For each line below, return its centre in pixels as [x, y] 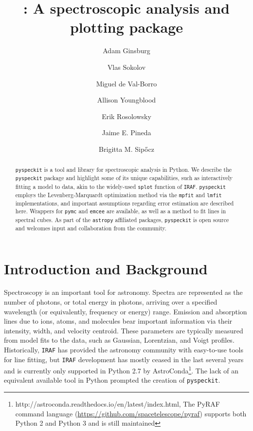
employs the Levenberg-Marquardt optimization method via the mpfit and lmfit [118, 195]
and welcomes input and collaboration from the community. [91, 228]
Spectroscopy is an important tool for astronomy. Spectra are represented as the [123, 292]
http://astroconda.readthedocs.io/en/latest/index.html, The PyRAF [117, 404]
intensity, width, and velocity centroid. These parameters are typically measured [124, 330]
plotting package [126, 27]
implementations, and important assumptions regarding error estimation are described [125, 203]
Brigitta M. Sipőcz [126, 149]
